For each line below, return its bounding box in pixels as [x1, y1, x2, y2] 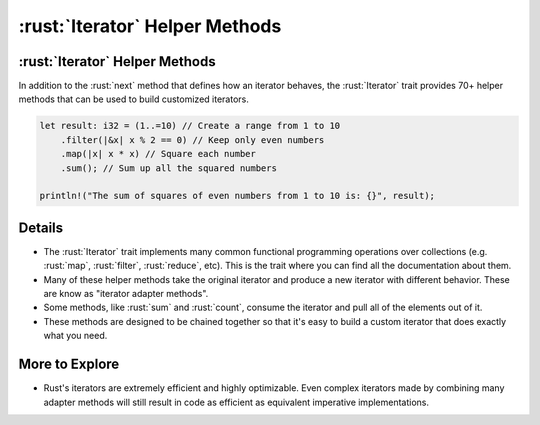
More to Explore [18, 356, 120, 373]
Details [18, 219, 64, 236]
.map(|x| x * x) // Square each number [60, 148, 257, 160]
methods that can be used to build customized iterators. [18, 93, 249, 105]
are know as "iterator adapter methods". [43, 288, 209, 300]
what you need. [43, 330, 108, 342]
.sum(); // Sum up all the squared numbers [60, 162, 277, 174]
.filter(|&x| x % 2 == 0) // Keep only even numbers [60, 134, 325, 145]
